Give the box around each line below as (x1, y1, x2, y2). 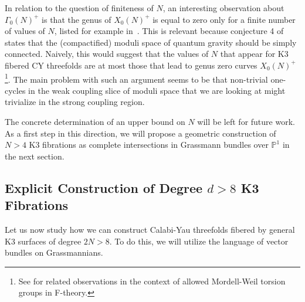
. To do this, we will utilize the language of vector (109, 235, 289, 247)
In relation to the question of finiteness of (5, 2, 154, 13)
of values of (5, 25, 45, 37)
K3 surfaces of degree (5, 235, 82, 247)
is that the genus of (42, 13, 111, 25)
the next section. (5, 150, 65, 162)
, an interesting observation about (162, 2, 284, 13)
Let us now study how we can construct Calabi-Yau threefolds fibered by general (5, 223, 295, 235)
